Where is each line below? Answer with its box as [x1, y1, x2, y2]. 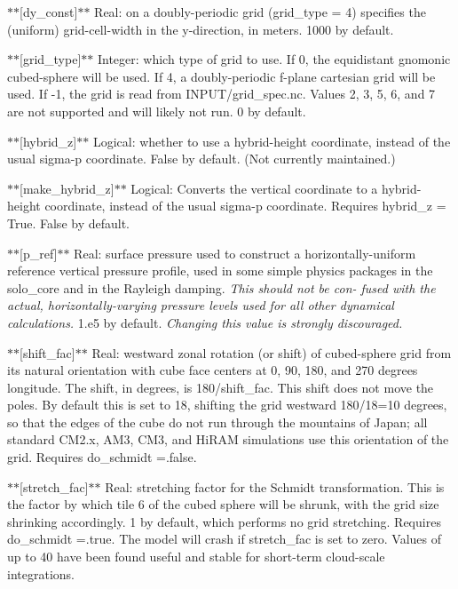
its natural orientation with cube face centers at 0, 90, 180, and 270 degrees [7, 361, 418, 379]
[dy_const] [20, 3, 78, 20]
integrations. [7, 564, 75, 583]
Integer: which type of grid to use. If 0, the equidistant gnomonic [97, 50, 451, 68]
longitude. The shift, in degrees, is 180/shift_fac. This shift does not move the [7, 378, 434, 396]
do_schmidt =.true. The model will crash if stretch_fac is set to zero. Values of [7, 529, 442, 548]
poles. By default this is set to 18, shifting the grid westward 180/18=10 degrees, [7, 395, 447, 414]
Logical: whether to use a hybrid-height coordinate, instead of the [92, 131, 451, 150]
